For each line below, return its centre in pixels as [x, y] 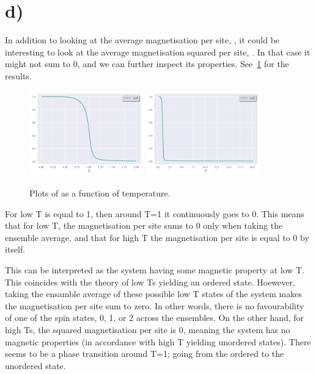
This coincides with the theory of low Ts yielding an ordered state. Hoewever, [150, 282]
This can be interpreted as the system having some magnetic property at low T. [155, 269]
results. [18, 75]
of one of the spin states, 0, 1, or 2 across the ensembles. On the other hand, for [155, 318]
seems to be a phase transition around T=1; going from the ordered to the [145, 354]
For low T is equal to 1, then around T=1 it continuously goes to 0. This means [155, 213]
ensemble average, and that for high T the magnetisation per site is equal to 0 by [157, 237]
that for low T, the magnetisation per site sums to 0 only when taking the [144, 225]
